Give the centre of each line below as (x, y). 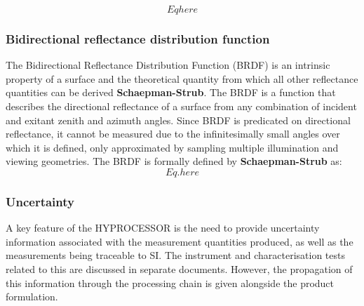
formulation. (32, 297)
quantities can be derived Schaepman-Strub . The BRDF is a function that (171, 92)
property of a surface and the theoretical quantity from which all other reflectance (182, 78)
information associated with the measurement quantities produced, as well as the (180, 241)
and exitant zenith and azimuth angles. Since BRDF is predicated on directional (178, 120)
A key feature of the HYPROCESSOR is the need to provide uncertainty (163, 228)
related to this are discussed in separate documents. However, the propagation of (179, 268)
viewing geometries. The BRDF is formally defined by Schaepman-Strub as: (174, 161)
